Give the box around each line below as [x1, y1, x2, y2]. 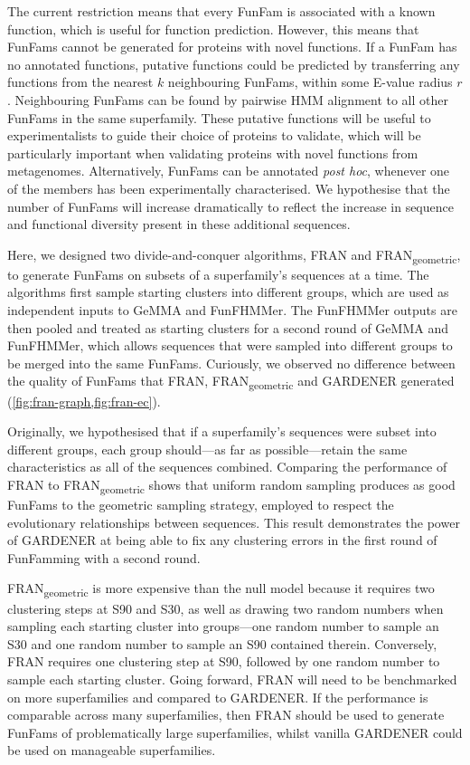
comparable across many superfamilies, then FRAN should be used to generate [7, 705, 445, 724]
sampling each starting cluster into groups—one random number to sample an [7, 617, 439, 636]
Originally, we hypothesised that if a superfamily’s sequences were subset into [7, 422, 437, 441]
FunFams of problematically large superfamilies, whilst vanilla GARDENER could [7, 722, 463, 741]
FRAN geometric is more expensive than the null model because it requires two [7, 579, 435, 600]
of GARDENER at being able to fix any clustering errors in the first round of [7, 531, 437, 550]
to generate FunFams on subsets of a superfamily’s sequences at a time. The [7, 264, 429, 283]
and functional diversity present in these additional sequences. [7, 215, 351, 234]
